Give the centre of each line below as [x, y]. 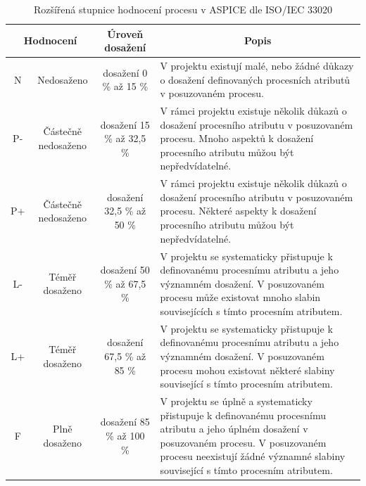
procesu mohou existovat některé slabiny [247, 370]
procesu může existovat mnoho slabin [240, 297]
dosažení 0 [125, 72]
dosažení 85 [125, 422]
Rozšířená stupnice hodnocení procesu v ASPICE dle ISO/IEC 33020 [183, 9]
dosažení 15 [125, 124]
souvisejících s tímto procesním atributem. [251, 311]
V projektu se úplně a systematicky [236, 401]
